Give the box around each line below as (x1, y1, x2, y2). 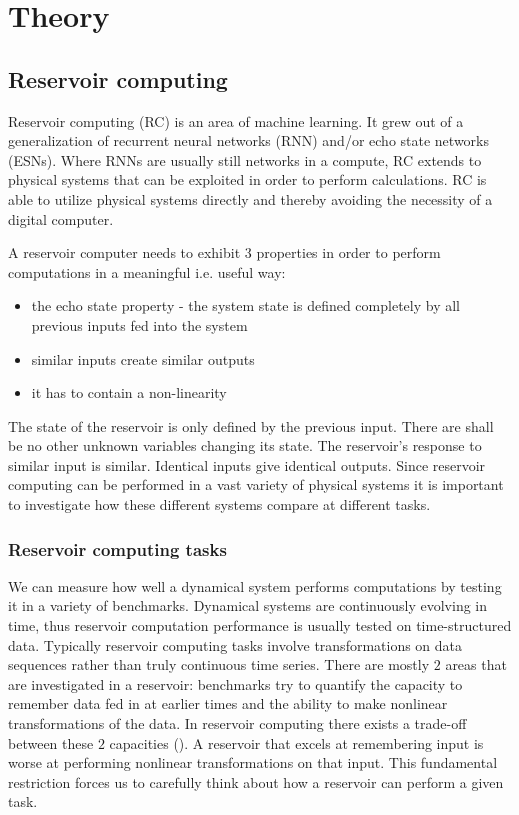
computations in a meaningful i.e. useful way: (8, 261, 286, 282)
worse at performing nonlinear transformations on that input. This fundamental (8, 752, 498, 773)
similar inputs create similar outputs (31, 348, 255, 369)
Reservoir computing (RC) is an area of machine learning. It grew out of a (8, 110, 464, 131)
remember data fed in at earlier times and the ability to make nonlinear (8, 693, 448, 714)
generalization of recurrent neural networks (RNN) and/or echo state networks (8, 130, 489, 151)
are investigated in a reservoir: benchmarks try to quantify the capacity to (8, 673, 463, 694)
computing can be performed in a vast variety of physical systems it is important (8, 474, 504, 495)
